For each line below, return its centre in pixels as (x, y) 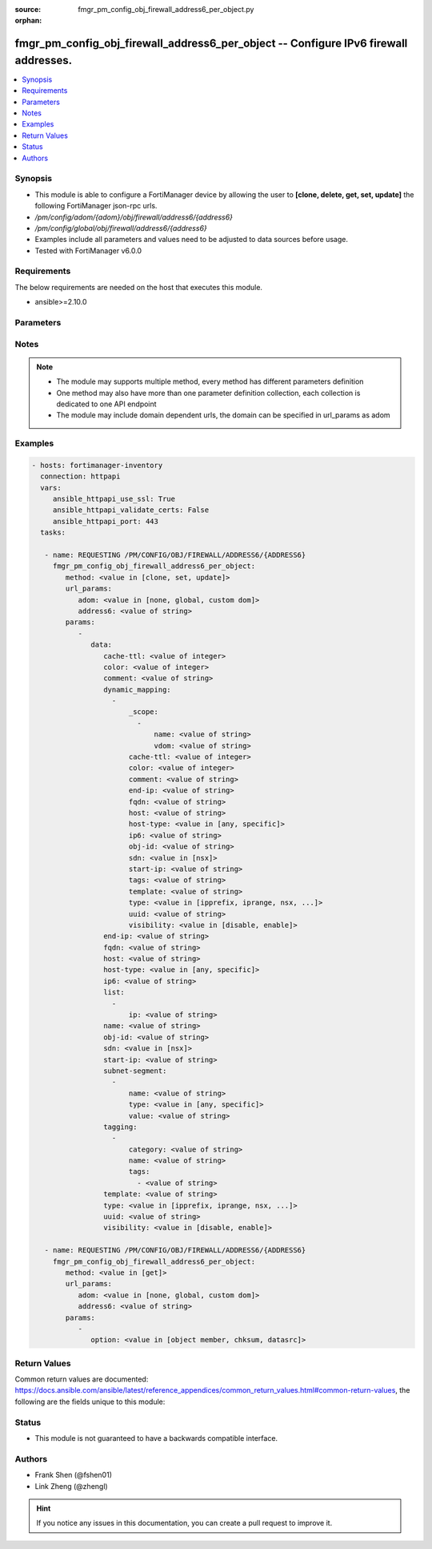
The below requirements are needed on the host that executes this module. (139, 287)
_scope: (144, 712)
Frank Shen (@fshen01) (73, 1475)
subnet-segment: (135, 1071)
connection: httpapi (80, 476)
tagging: (120, 1127)
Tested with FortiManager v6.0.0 (88, 250)
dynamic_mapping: (137, 690)
